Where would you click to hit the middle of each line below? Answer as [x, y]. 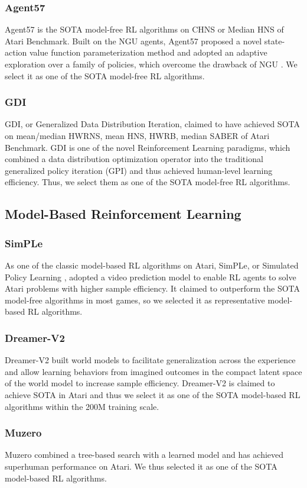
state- [275, 41]
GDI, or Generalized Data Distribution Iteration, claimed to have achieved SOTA [152, 124]
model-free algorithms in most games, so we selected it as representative [135, 300]
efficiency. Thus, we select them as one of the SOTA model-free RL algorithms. [148, 182]
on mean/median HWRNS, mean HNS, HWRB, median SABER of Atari [137, 135]
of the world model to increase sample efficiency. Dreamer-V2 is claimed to [140, 383]
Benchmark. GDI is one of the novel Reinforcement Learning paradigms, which [148, 147]
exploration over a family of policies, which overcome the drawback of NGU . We [151, 64]
